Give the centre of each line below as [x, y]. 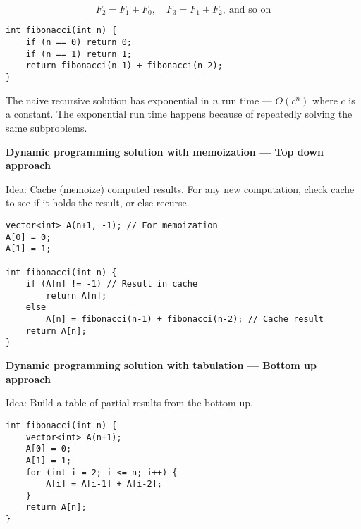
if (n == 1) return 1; [79, 54]
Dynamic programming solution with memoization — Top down [165, 151]
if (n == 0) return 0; [79, 43]
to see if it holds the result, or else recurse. [98, 203]
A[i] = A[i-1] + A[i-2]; [104, 484]
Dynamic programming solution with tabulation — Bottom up [161, 365]
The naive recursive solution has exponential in [108, 100]
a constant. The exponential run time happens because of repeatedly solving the [179, 114]
